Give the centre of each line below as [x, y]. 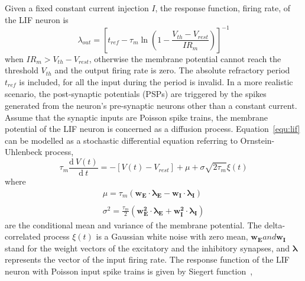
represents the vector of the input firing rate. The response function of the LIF [147, 259]
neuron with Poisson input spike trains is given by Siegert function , [129, 271]
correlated [23, 236]
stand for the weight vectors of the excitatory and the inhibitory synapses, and [147, 248]
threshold [22, 70]
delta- [275, 225]
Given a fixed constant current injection [77, 8]
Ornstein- [257, 140]
